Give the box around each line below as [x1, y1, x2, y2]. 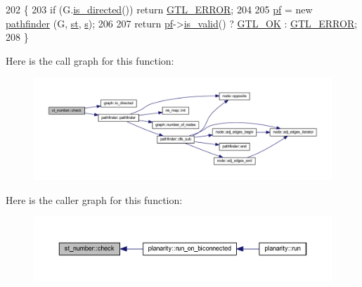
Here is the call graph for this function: [6, 53, 174, 68]
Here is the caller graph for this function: [6, 192, 183, 207]
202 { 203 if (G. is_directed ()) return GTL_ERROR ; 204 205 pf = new [6, 2, 313, 16]
